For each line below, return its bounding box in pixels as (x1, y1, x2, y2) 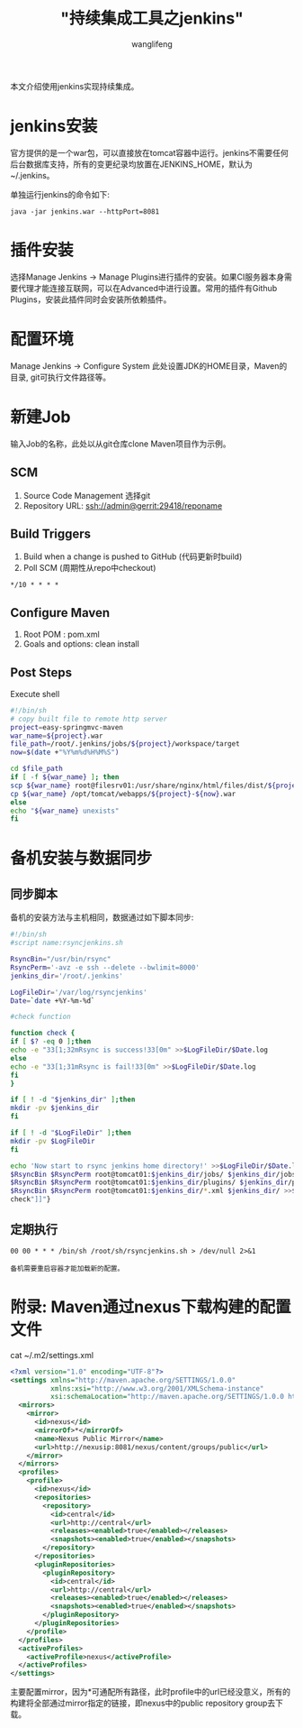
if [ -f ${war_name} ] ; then (10, 773, 120, 782)
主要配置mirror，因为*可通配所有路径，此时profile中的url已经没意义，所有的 (10, 1687, 291, 1697)
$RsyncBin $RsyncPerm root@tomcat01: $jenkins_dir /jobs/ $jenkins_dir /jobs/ (10, 1170, 300, 1179)
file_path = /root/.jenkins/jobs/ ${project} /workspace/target (10, 740, 241, 749)
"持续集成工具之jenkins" (60, 8, 244, 29)
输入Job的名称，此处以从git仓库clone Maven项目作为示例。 (10, 438, 231, 449)
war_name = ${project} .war (10, 731, 103, 740)
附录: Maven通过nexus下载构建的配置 (10, 1297, 291, 1318)
